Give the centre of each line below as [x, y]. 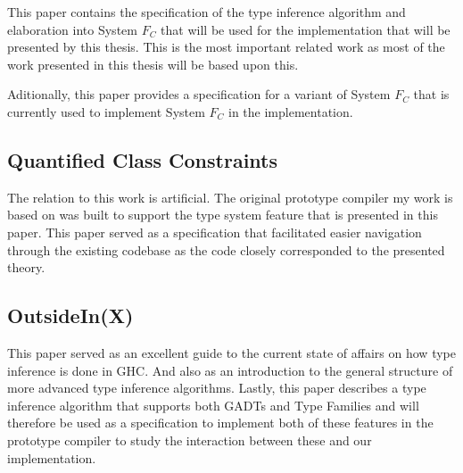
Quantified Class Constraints [143, 159]
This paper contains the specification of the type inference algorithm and [207, 12]
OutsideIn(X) [70, 315]
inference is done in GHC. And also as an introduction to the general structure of [230, 370]
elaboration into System [72, 29]
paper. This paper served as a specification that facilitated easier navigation [215, 232]
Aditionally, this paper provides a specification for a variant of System [199, 94]
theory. [26, 267]
